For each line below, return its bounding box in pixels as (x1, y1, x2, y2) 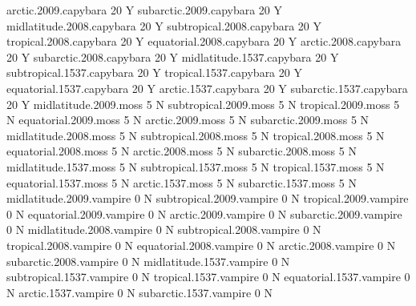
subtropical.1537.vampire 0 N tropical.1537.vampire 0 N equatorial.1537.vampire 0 (6, 268, 410, 285)
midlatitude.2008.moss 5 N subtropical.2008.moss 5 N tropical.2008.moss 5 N (6, 127, 385, 143)
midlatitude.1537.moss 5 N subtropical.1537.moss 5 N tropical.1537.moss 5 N (6, 158, 385, 175)
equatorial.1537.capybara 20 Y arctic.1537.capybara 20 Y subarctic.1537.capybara (6, 79, 408, 96)
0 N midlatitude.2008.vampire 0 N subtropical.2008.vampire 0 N (6, 221, 321, 238)
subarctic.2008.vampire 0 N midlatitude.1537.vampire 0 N (6, 252, 290, 269)
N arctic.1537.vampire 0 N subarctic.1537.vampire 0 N (6, 284, 273, 300)
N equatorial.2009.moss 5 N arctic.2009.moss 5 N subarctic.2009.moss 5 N (6, 111, 370, 128)
